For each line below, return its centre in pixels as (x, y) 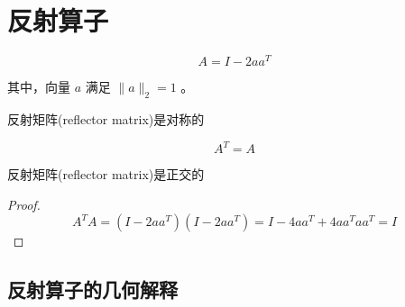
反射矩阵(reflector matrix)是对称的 (106, 119)
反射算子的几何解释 (92, 289)
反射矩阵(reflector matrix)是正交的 (106, 174)
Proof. (24, 204)
